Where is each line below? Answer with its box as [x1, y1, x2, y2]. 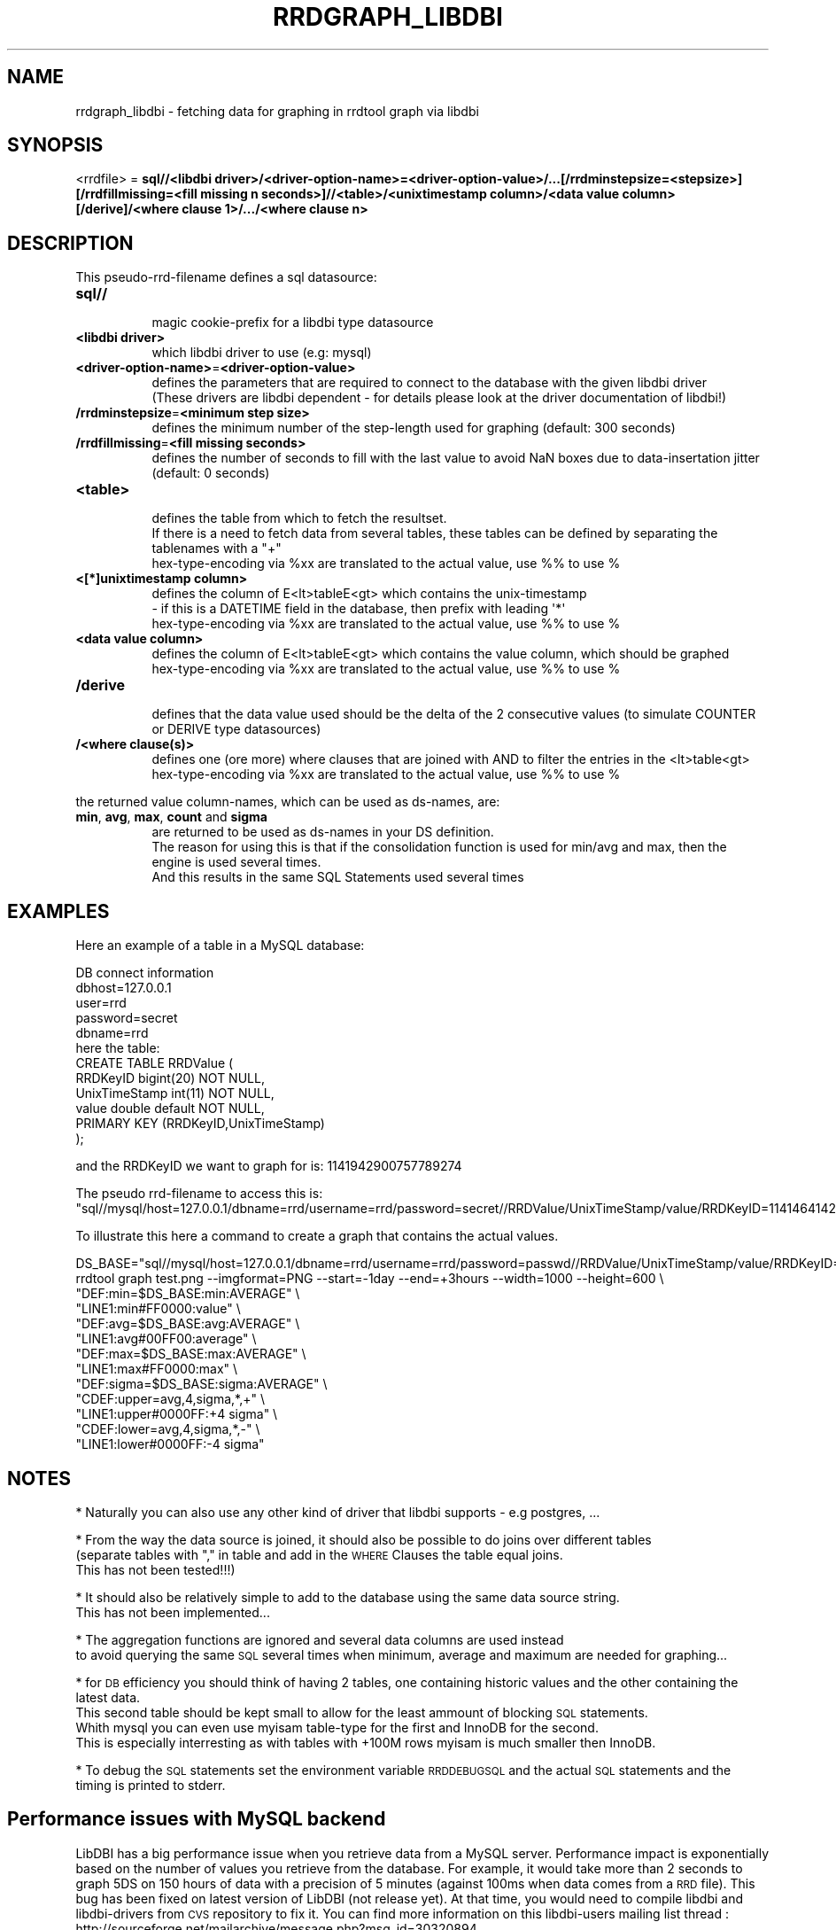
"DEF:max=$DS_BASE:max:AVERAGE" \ [75, 1346, 306, 1362]
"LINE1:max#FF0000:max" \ [75, 1361, 238, 1377]
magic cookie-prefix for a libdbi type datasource [151, 315, 434, 331]
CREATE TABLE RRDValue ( [75, 1055, 234, 1071]
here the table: [75, 1040, 160, 1056]
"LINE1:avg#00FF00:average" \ [75, 1331, 257, 1347]
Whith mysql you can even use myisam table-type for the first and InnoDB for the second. [75, 1719, 599, 1735]
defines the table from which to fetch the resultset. [151, 510, 447, 526]
